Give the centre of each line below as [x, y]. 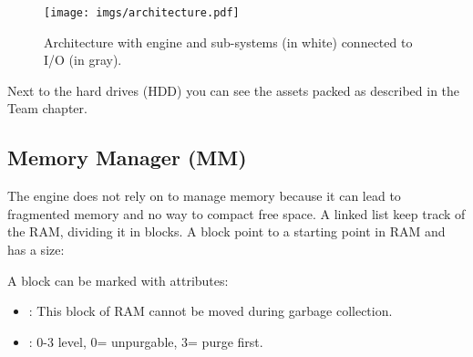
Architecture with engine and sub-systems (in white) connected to [228, 42]
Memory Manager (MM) [127, 157]
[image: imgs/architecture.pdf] [142, 13]
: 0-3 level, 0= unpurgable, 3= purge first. [146, 341]
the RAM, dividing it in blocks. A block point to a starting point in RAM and [226, 231]
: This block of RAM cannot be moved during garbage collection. [211, 311]
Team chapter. [47, 108]
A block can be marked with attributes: [118, 280]
